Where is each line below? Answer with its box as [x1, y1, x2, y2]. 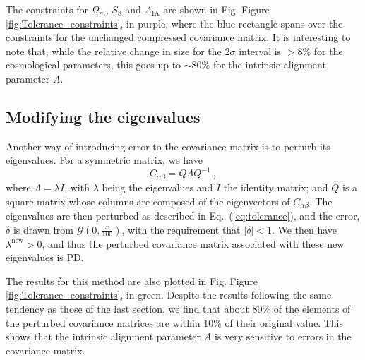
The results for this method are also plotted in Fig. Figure [6, 273, 258, 288]
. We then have [271, 222, 337, 236]
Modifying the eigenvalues [6, 105, 201, 127]
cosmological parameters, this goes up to [6, 57, 181, 72]
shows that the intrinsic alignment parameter [6, 329, 201, 344]
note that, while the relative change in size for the [6, 43, 222, 58]
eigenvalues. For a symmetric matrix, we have [6, 152, 203, 167]
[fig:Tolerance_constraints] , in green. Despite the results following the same [6, 287, 332, 302]
